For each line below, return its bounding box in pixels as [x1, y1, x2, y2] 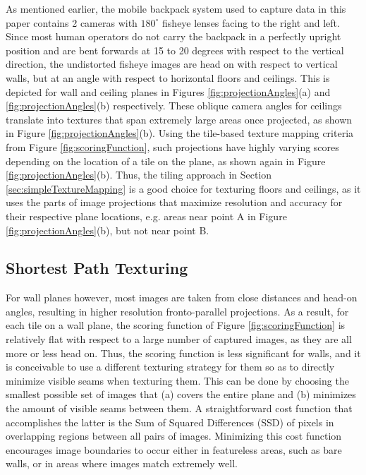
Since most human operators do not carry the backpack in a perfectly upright [6, 29, 341, 44]
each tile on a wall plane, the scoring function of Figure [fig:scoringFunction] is [6, 318, 346, 332]
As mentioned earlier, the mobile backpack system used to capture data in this [6, 1, 346, 16]
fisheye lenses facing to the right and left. [162, 15, 340, 30]
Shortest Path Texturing [6, 257, 188, 279]
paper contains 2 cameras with [6, 15, 138, 30]
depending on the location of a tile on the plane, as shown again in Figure [6, 153, 326, 168]
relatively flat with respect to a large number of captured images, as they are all [6, 332, 352, 347]
